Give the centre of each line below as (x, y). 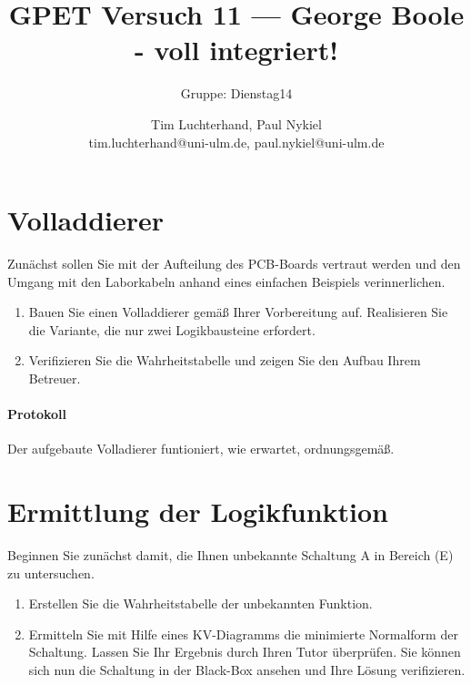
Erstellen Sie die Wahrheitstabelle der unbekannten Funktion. (200, 603)
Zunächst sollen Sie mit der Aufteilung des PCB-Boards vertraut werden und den (234, 264)
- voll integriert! (236, 50)
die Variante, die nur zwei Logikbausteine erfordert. (172, 329)
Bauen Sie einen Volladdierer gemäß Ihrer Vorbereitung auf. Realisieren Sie (238, 312)
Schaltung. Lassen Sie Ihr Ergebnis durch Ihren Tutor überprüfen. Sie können (245, 652)
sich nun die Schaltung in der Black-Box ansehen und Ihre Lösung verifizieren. (247, 670)
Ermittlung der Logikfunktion (198, 511)
